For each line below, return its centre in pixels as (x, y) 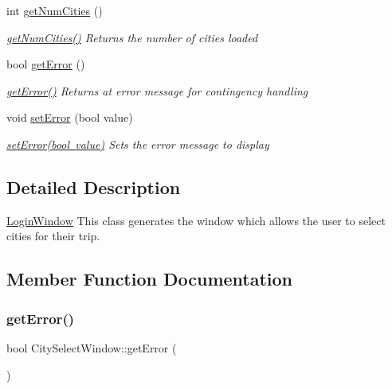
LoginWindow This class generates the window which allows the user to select (196, 220)
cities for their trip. (53, 236)
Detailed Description (94, 187)
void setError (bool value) (70, 117)
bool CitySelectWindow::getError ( (92, 347)
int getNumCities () (55, 10)
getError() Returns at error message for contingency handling (157, 90)
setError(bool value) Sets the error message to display (138, 144)
